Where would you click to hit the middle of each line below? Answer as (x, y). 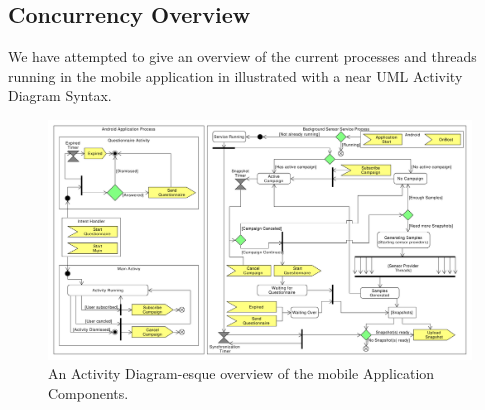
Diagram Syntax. (60, 95)
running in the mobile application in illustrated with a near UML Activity (235, 75)
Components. (88, 392)
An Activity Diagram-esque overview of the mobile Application (241, 373)
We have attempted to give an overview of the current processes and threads (242, 56)
